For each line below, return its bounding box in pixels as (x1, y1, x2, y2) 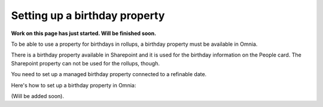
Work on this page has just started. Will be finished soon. (11, 30, 157, 37)
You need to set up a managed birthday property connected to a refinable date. (11, 71, 207, 78)
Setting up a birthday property (11, 9, 165, 22)
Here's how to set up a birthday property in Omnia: (11, 81, 136, 89)
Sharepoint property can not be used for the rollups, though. (11, 59, 160, 67)
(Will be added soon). (11, 92, 64, 99)
